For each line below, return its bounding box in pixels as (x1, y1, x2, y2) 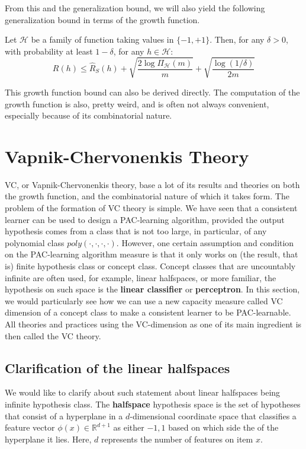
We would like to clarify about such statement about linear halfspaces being (5, 386, 281, 399)
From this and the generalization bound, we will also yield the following (5, 2, 265, 14)
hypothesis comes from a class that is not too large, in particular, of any (5, 225, 267, 237)
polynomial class (5, 236, 65, 249)
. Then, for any (210, 33, 265, 46)
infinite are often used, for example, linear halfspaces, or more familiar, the (5, 271, 276, 284)
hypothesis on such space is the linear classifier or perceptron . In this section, (5, 283, 300, 295)
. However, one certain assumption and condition (116, 236, 294, 249)
